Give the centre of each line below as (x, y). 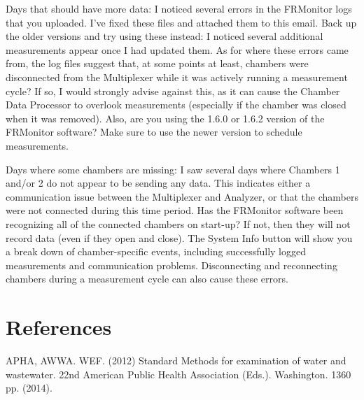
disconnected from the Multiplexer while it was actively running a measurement (177, 77)
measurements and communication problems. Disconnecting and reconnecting (171, 265)
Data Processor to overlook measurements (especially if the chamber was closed (176, 105)
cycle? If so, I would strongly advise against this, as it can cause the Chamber (173, 91)
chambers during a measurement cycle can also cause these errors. (147, 279)
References (59, 327)
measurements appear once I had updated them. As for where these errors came (177, 49)
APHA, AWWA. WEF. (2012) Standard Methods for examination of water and (176, 360)
